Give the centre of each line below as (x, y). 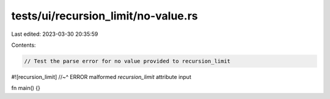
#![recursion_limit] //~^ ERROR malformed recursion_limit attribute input (101, 77)
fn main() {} (26, 88)
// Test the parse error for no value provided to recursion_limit (127, 61)
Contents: (24, 45)
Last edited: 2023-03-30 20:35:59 (55, 34)
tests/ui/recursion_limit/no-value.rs (105, 16)
